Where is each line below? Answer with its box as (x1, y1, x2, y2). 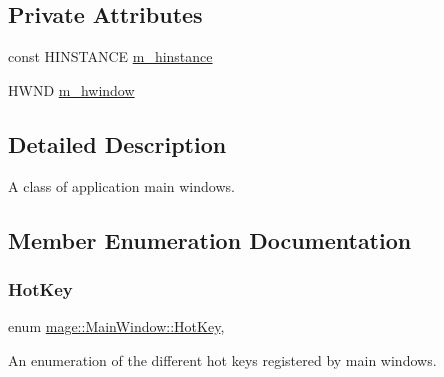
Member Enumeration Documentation (8, 224, 412, 255)
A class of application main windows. (8, 175, 235, 196)
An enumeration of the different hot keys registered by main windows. (8, 349, 437, 370)
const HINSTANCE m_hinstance (8, 46, 213, 67)
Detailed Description (8, 128, 227, 159)
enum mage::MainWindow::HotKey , (8, 316, 225, 337)
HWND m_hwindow (8, 79, 135, 100)
